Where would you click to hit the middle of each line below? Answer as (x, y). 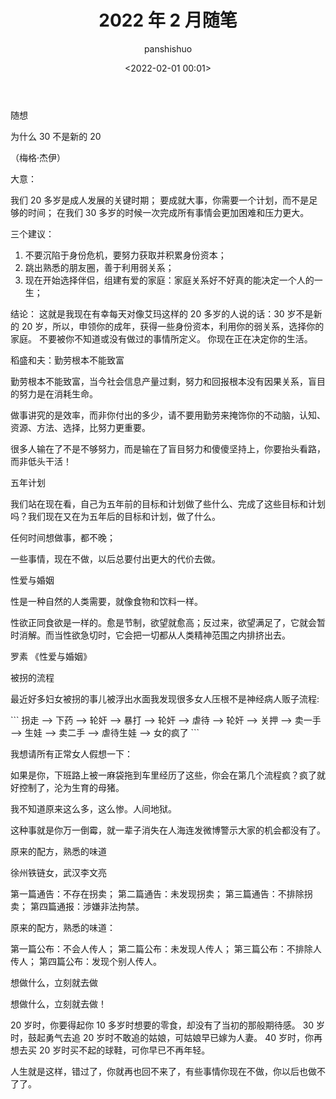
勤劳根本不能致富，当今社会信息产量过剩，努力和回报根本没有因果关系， (159, 381)
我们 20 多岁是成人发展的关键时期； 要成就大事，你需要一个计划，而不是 (160, 200)
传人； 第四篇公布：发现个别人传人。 (86, 961)
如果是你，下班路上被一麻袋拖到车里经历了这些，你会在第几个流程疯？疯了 (163, 775)
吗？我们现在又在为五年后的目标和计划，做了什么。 (115, 516)
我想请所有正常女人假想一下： (71, 753)
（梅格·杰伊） (38, 157)
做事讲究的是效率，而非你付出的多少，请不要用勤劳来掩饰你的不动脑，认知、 (168, 415)
